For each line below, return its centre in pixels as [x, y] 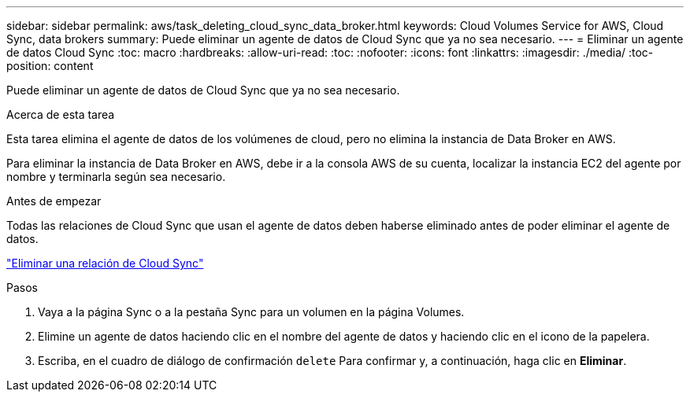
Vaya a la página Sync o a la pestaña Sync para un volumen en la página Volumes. [251, 312]
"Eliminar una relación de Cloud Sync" [105, 263]
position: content [50, 66]
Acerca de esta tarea [61, 114]
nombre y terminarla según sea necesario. [116, 177]
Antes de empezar [54, 201]
